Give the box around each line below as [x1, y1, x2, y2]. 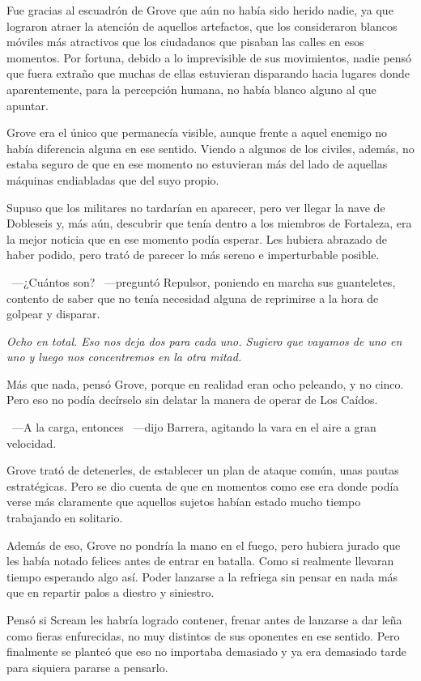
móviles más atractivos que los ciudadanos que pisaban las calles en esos [6, 33, 364, 50]
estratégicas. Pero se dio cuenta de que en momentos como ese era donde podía [6, 477, 399, 494]
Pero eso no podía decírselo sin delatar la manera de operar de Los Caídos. [6, 391, 378, 408]
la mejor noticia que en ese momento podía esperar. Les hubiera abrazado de [6, 230, 387, 247]
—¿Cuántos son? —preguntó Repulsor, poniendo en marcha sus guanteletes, [11, 273, 396, 290]
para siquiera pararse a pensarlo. [6, 658, 168, 675]
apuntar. [6, 96, 49, 113]
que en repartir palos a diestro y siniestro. [6, 584, 215, 601]
